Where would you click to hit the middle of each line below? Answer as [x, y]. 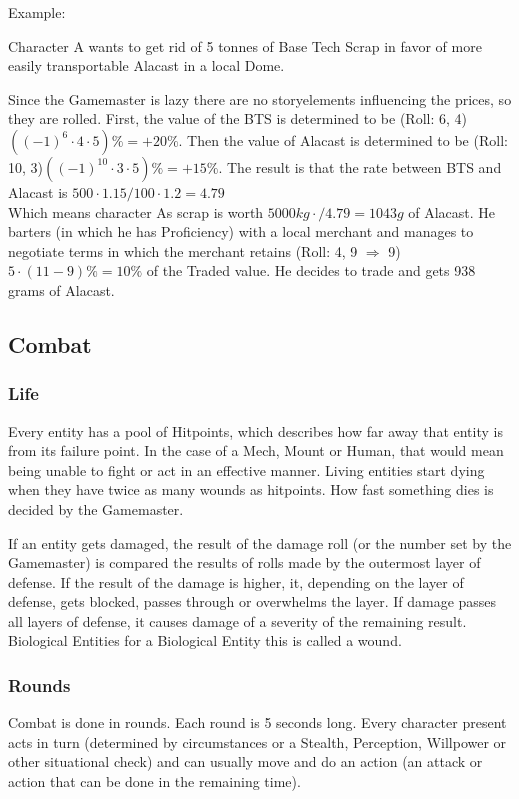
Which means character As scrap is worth [136, 211]
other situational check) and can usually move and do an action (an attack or [245, 761]
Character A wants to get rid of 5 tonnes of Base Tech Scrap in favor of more [245, 45]
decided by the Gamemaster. [96, 508]
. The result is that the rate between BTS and [360, 166]
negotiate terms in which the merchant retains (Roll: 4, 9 [183, 250]
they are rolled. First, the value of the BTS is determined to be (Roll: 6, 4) [237, 118]
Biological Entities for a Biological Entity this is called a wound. [205, 640]
